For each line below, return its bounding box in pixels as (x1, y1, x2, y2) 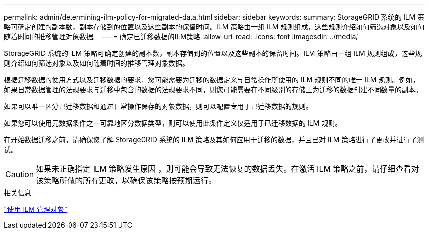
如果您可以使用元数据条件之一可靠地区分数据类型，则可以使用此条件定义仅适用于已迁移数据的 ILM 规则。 (4, 119, 342, 127)
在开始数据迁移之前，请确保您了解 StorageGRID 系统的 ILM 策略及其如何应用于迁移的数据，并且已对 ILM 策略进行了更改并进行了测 (4, 135, 424, 144)
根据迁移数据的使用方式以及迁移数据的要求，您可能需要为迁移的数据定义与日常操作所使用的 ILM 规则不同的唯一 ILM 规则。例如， (4, 76, 420, 84)
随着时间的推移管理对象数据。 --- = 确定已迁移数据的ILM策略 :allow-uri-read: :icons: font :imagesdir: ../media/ (4, 32, 358, 41)
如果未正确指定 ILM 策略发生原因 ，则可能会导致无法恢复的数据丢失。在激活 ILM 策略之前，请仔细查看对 (36, 164, 419, 174)
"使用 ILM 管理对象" (4, 205, 68, 213)
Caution (5, 169, 34, 179)
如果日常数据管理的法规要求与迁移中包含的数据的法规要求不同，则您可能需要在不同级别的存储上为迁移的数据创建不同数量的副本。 (4, 85, 422, 94)
